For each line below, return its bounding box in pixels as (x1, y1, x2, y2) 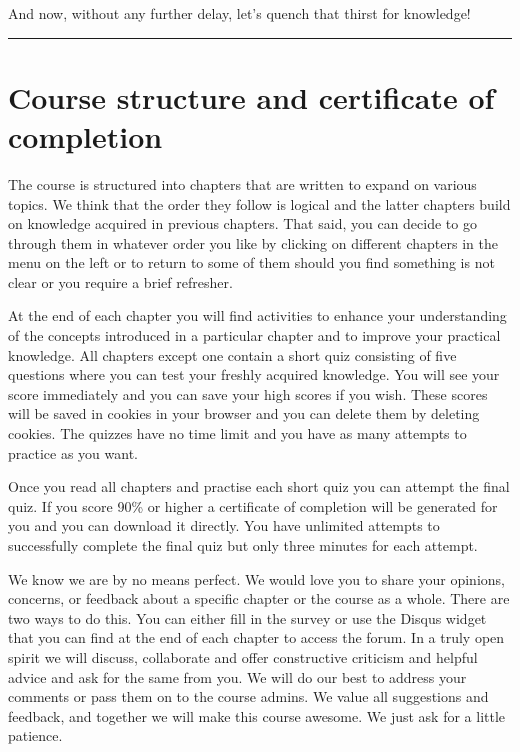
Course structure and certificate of (8, 76, 495, 117)
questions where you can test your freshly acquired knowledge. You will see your (8, 364, 500, 385)
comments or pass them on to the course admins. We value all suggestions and (8, 686, 489, 707)
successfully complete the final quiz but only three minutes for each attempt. (8, 535, 478, 555)
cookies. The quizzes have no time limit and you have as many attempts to (8, 423, 467, 444)
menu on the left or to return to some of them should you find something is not (8, 252, 495, 273)
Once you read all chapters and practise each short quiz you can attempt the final (8, 476, 510, 497)
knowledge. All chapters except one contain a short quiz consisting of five (8, 344, 457, 365)
